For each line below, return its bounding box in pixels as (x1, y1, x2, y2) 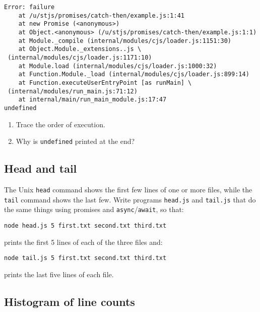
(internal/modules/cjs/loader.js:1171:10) (8, 54, 152, 61)
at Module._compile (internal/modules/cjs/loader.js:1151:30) (18, 37, 232, 44)
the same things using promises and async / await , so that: (4, 204, 184, 215)
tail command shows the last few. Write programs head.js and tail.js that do (4, 194, 256, 204)
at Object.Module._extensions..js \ (18, 45, 142, 53)
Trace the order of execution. (16, 119, 105, 129)
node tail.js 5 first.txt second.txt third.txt (4, 254, 167, 262)
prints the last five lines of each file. (4, 269, 114, 279)
